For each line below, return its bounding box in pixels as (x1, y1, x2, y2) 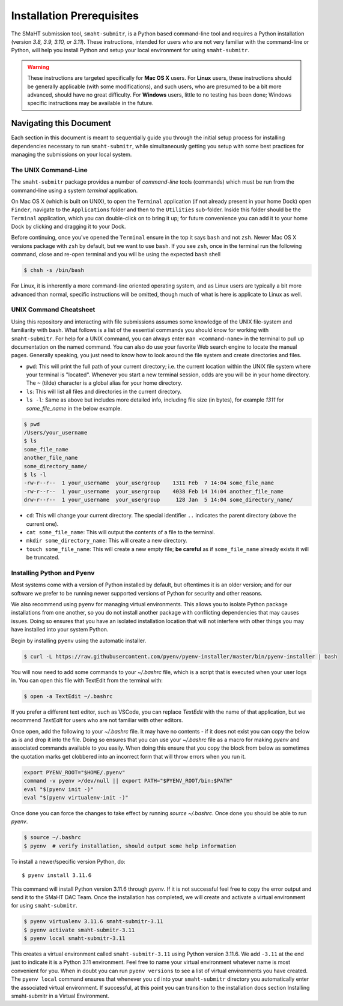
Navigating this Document (11, 118, 111, 128)
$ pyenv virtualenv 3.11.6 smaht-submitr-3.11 (23, 918, 163, 925)
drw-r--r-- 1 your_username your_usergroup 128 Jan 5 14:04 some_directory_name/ (23, 496, 294, 504)
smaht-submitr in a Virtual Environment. (11, 992, 109, 999)
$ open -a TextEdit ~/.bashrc (23, 693, 113, 699)
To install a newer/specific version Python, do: (11, 858, 126, 865)
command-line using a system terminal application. (11, 187, 138, 194)
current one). (26, 520, 59, 528)
